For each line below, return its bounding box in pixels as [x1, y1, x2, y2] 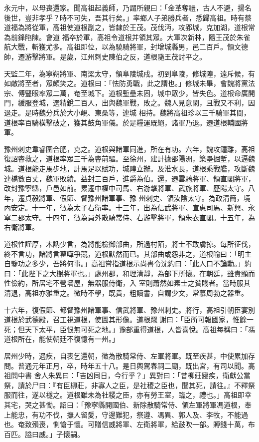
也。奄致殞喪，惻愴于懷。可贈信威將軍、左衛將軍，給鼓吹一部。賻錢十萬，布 [4, 419, 255, 430]
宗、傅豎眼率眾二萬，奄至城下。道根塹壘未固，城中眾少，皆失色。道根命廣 [4, 87, 248, 98]
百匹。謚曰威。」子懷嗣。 [4, 429, 84, 439]
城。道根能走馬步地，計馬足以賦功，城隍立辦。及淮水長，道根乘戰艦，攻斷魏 [4, 163, 255, 173]
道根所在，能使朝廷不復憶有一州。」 [4, 334, 119, 344]
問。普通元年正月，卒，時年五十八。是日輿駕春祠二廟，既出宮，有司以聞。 [4, 360, 248, 371]
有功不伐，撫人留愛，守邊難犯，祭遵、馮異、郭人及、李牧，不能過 [31, 409, 248, 420]
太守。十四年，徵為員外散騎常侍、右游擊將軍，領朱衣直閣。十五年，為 [24, 212, 255, 222]
